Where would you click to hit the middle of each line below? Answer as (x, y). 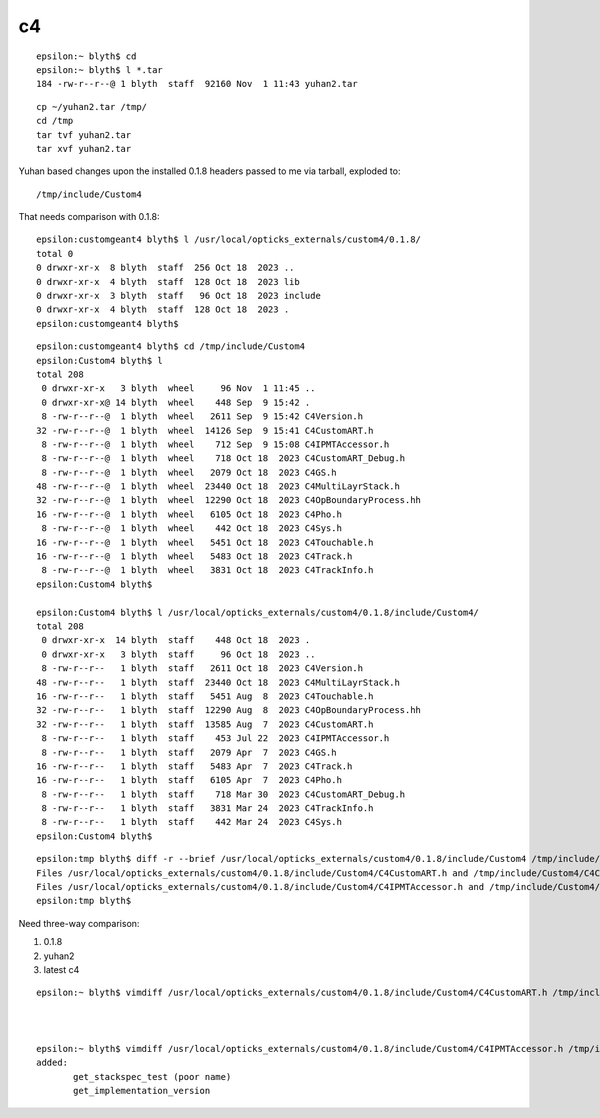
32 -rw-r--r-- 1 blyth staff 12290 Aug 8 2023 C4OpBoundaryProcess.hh (229, 710)
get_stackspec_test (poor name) (152, 1076)
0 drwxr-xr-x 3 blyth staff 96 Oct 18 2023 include (179, 296)
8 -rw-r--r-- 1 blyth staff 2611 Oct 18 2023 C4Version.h (202, 668)
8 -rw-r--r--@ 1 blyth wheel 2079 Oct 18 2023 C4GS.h (189, 472)
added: (52, 1063)
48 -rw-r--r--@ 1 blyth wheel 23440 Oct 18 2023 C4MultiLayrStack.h (218, 486)
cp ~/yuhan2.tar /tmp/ (92, 106)
